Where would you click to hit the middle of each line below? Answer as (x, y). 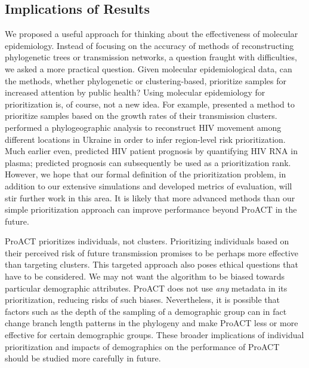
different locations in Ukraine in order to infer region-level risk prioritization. (145, 139)
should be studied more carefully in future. (83, 358)
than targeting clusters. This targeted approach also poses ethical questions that (152, 264)
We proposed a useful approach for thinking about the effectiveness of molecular (152, 34)
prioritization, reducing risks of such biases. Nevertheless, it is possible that (143, 300)
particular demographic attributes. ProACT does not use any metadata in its (146, 288)
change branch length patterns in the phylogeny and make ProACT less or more (152, 323)
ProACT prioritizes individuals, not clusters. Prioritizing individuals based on (147, 241)
